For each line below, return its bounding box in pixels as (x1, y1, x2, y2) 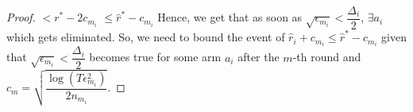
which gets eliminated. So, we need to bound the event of (6, 29, 285, 45)
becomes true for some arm (89, 48, 222, 65)
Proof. (6, 9, 36, 25)
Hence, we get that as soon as (157, 9, 303, 25)
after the (237, 48, 280, 65)
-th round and (292, 48, 361, 65)
